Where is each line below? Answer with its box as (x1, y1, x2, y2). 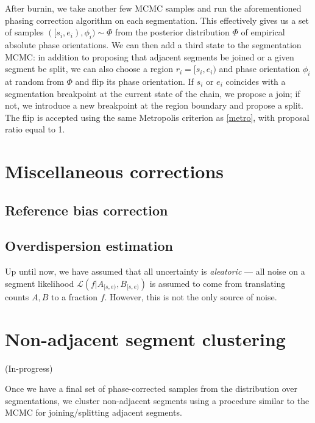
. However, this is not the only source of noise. (104, 290, 277, 303)
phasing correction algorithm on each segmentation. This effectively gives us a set (5, 13, 310, 26)
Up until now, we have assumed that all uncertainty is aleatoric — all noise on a (5, 265, 305, 278)
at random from (5, 74, 64, 87)
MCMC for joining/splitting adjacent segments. (5, 406, 182, 419)
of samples (5, 26, 44, 38)
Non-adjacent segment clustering (5, 326, 286, 351)
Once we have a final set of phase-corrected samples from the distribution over (5, 382, 298, 395)
